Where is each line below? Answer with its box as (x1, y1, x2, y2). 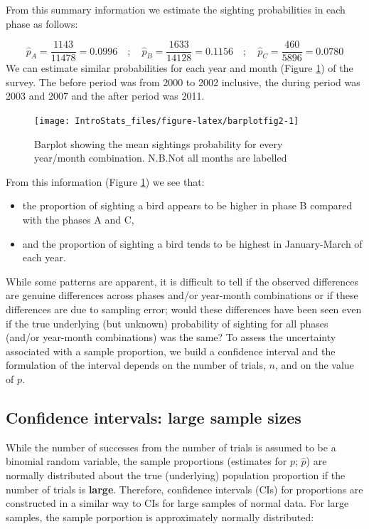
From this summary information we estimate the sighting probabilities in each (6, 2, 346, 16)
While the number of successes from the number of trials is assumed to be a (6, 439, 336, 454)
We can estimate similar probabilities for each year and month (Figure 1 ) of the (6, 61, 353, 75)
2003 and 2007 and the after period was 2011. (6, 88, 205, 103)
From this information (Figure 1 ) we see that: (6, 174, 205, 189)
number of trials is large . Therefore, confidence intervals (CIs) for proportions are (6, 481, 363, 496)
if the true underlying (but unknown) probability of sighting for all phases (6, 315, 328, 330)
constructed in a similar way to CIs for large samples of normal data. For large (6, 496, 349, 510)
